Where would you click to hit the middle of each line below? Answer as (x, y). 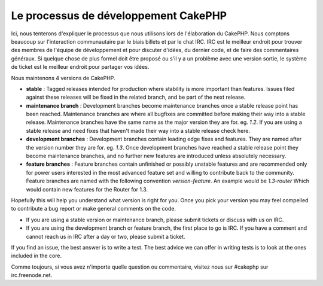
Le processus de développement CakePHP (119, 16)
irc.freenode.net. (32, 275)
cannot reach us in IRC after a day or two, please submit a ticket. (106, 236)
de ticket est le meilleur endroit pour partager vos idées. (80, 67)
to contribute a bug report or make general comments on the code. (94, 209)
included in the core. (36, 256)
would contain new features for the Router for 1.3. (87, 189)
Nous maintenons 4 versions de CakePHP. (63, 78)
